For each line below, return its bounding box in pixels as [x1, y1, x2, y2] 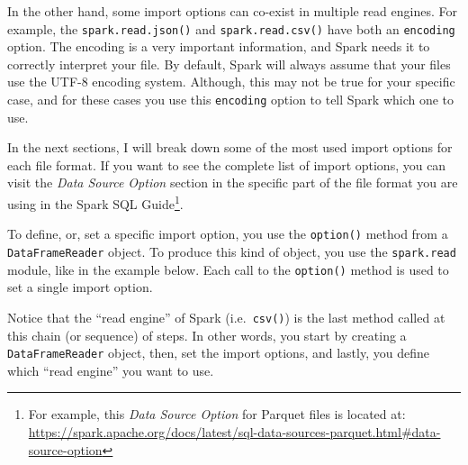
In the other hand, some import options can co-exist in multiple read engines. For [7, 2, 457, 20]
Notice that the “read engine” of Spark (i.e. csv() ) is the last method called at [7, 307, 445, 326]
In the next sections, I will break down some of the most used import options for [7, 138, 453, 157]
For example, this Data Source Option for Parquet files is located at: [28, 405, 406, 424]
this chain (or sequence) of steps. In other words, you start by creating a [7, 325, 407, 344]
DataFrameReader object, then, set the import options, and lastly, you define [7, 343, 429, 362]
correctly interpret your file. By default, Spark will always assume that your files [7, 54, 451, 73]
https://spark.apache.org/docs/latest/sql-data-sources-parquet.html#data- [28, 422, 441, 441]
